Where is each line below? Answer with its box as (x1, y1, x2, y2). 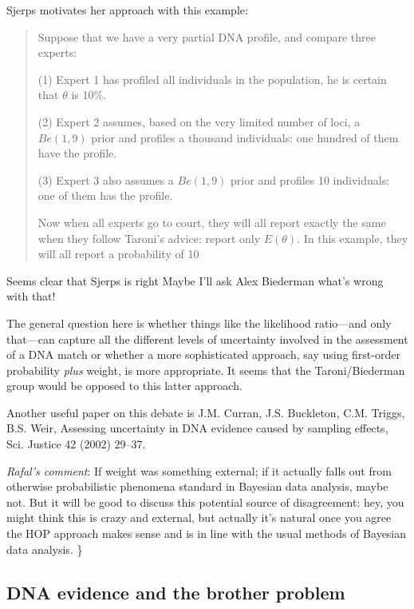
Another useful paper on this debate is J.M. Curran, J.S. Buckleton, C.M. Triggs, (6, 404, 405, 420)
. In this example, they (297, 229, 408, 246)
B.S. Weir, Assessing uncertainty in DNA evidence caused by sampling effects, (6, 420, 388, 436)
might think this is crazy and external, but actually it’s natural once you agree (6, 509, 392, 526)
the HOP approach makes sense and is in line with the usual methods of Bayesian (6, 525, 407, 542)
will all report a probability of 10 (37, 245, 199, 262)
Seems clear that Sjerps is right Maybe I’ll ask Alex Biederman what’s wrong (6, 272, 384, 289)
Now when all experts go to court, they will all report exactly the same (37, 213, 386, 230)
